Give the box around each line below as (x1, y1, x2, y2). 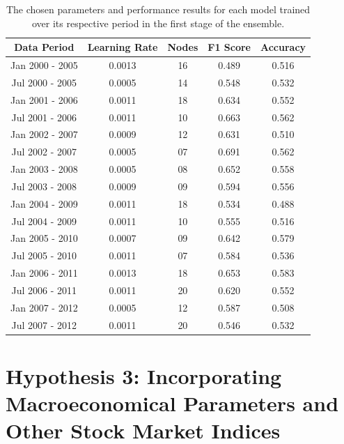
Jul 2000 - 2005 (11, 75, 77, 89)
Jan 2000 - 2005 (10, 58, 78, 72)
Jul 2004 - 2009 (11, 213, 77, 228)
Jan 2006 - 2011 (10, 266, 78, 280)
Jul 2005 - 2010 (11, 248, 77, 263)
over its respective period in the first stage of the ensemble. (31, 15, 285, 30)
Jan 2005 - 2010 (10, 231, 78, 245)
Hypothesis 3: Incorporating (6, 361, 282, 390)
